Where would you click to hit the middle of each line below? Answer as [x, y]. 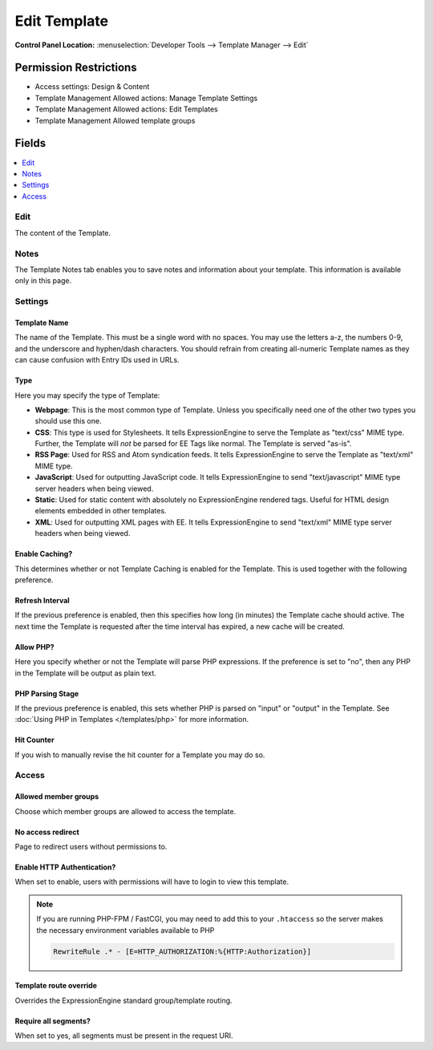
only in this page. [43, 281]
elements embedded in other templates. [101, 511]
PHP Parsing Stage [47, 693]
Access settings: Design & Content [92, 87]
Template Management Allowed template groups [115, 120]
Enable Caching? [44, 554]
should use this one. [68, 421]
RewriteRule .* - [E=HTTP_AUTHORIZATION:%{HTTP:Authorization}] [182, 951]
